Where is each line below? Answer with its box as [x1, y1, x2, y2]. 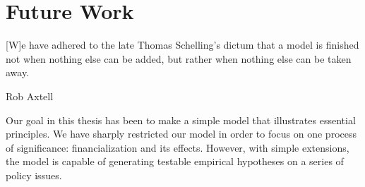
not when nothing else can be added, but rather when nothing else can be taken [6, 51, 352, 66]
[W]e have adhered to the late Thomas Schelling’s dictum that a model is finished [6, 37, 359, 52]
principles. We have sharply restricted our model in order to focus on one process [6, 126, 357, 141]
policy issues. [6, 167, 62, 182]
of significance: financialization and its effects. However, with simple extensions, [6, 140, 349, 155]
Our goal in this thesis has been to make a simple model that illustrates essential [6, 112, 356, 127]
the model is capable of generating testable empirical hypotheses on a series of [6, 154, 344, 169]
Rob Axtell [6, 88, 54, 103]
